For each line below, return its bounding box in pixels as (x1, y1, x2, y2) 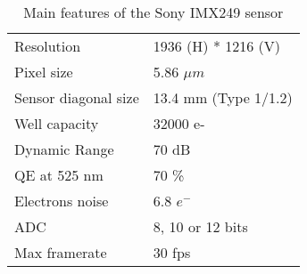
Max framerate (14, 242, 107, 262)
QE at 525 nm (14, 165, 104, 185)
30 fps (153, 242, 191, 262)
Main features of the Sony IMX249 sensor (23, 2, 284, 22)
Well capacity (14, 113, 99, 133)
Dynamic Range (14, 139, 114, 159)
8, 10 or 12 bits (153, 216, 248, 237)
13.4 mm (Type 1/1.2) (153, 87, 293, 108)
